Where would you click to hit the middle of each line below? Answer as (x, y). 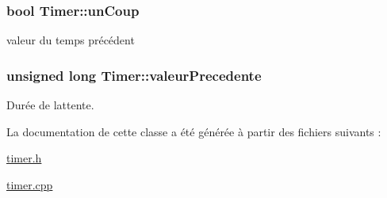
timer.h (24, 158)
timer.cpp (30, 184)
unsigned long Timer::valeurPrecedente (134, 75)
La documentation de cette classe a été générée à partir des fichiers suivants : (194, 131)
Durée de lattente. (50, 105)
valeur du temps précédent (71, 40)
